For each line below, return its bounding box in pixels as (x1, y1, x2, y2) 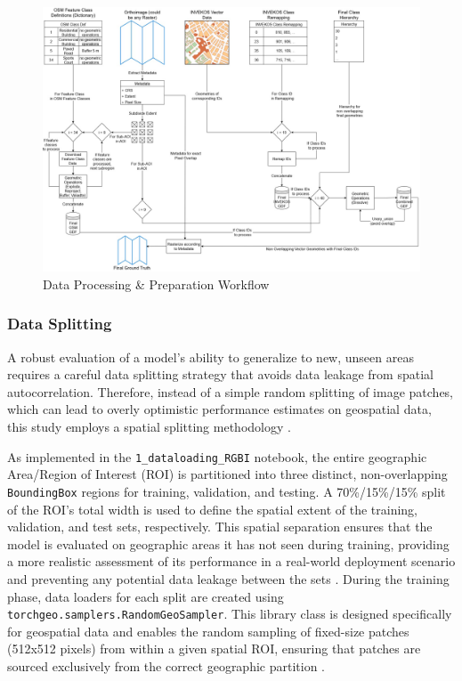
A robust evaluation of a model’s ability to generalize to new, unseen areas (7, 347, 414, 366)
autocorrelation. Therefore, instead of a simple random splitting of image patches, (7, 382, 454, 401)
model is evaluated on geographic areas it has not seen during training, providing (7, 534, 450, 553)
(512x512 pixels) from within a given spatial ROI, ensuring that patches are (7, 639, 421, 658)
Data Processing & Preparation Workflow (43, 274, 270, 293)
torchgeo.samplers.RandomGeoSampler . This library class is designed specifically (7, 604, 452, 623)
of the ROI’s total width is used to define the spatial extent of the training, (7, 499, 417, 518)
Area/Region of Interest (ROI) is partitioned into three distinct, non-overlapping (7, 465, 448, 483)
